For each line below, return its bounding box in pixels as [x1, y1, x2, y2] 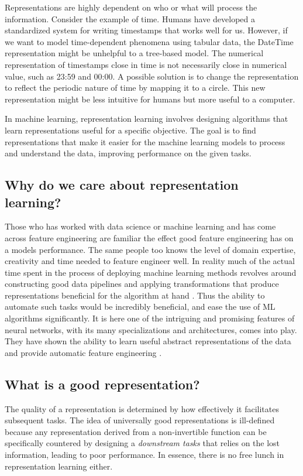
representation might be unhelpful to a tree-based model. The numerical [5, 47, 264, 59]
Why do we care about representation [5, 176, 239, 194]
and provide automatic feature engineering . [5, 346, 162, 358]
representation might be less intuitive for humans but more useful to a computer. [5, 93, 295, 105]
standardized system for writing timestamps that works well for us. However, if [5, 24, 288, 36]
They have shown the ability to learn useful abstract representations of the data [5, 335, 291, 347]
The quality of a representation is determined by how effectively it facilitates [5, 402, 279, 415]
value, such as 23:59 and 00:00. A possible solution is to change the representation [5, 70, 299, 82]
